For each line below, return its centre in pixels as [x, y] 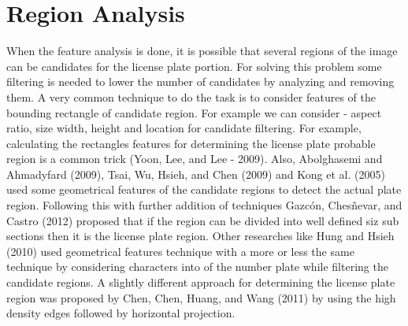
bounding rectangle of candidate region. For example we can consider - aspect [194, 112]
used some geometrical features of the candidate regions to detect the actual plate [204, 189]
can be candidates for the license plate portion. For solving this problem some [194, 66]
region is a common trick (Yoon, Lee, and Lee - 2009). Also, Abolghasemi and [195, 159]
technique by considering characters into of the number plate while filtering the [197, 267]
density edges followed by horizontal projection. [121, 313]
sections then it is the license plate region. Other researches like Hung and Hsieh [200, 236]
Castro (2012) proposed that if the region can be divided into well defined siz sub [203, 220]
